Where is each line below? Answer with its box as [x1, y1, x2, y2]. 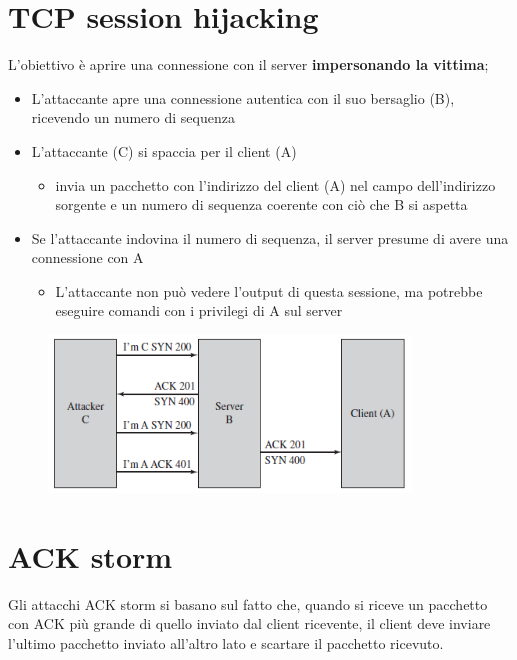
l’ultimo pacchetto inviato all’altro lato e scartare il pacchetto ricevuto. [8, 632, 444, 653]
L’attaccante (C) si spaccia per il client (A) [31, 140, 297, 161]
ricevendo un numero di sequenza [31, 107, 235, 128]
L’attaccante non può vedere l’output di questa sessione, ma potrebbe [55, 280, 483, 301]
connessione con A [31, 247, 144, 268]
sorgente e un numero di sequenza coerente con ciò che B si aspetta [55, 194, 468, 215]
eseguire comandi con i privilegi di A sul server [55, 300, 343, 321]
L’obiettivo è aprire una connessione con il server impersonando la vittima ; [8, 54, 489, 75]
